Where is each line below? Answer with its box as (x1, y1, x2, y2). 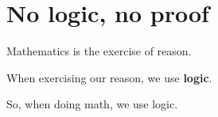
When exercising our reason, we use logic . (6, 69, 212, 85)
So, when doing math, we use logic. (6, 96, 178, 112)
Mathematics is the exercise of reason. (6, 43, 192, 59)
